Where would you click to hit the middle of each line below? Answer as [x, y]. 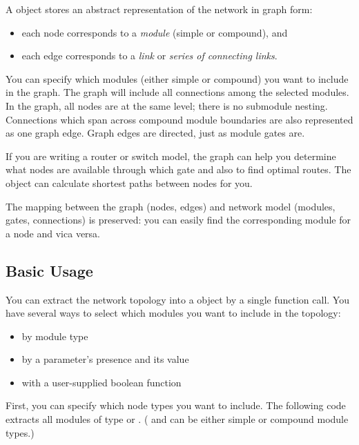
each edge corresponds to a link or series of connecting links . [149, 56]
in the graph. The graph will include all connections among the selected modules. [177, 92]
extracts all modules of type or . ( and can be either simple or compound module [177, 419]
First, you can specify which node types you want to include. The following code [176, 405]
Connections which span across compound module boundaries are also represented [179, 119]
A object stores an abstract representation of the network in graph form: [159, 9]
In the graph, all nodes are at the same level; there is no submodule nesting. [167, 105]
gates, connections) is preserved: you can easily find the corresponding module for [178, 220]
